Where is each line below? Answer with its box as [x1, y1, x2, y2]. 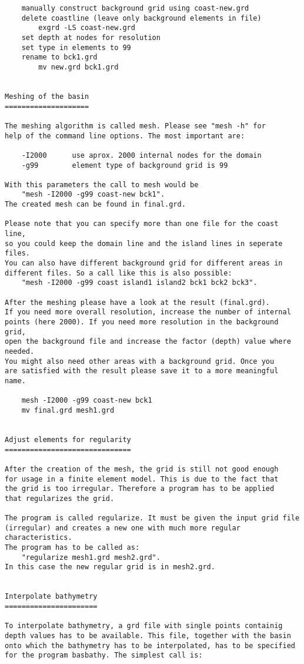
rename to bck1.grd [21, 53, 98, 62]
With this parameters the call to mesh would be [5, 180, 199, 189]
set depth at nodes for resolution [21, 33, 161, 42]
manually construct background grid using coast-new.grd [21, 4, 249, 12]
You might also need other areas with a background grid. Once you [5, 357, 275, 366]
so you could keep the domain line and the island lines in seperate [5, 239, 283, 248]
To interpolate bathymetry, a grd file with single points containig [5, 622, 283, 630]
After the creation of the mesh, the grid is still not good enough [5, 464, 279, 473]
